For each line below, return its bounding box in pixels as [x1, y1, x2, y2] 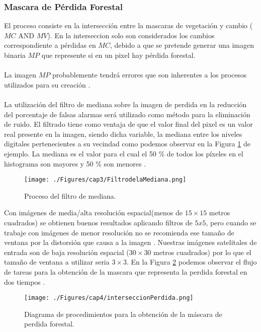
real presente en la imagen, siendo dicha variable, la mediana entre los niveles [4, 128, 242, 139]
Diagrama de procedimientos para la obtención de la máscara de [24, 308, 222, 319]
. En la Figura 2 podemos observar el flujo [127, 257, 257, 267]
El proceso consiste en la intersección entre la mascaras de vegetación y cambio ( [4, 20, 253, 31]
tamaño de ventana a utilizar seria [4, 257, 110, 267]
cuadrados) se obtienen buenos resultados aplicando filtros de [4, 217, 193, 227]
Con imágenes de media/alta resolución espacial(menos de [4, 207, 183, 218]
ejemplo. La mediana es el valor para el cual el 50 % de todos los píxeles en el [4, 148, 243, 158]
